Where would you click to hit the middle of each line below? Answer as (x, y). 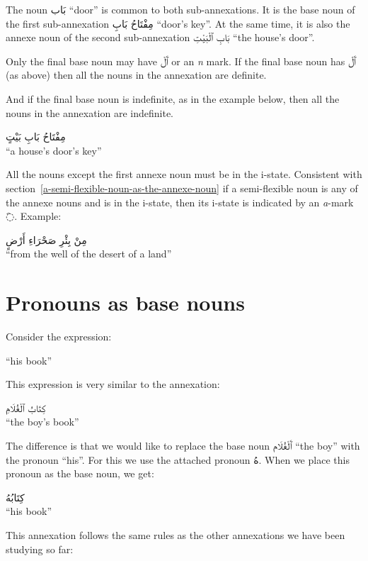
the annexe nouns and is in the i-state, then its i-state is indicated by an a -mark (180, 202)
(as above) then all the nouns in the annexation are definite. (136, 75)
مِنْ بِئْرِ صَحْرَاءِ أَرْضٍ (46, 239)
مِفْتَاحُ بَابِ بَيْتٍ (36, 137)
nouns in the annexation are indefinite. (90, 112)
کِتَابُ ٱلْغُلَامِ (26, 407)
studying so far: (40, 549)
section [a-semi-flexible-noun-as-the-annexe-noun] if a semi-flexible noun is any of (182, 188)
